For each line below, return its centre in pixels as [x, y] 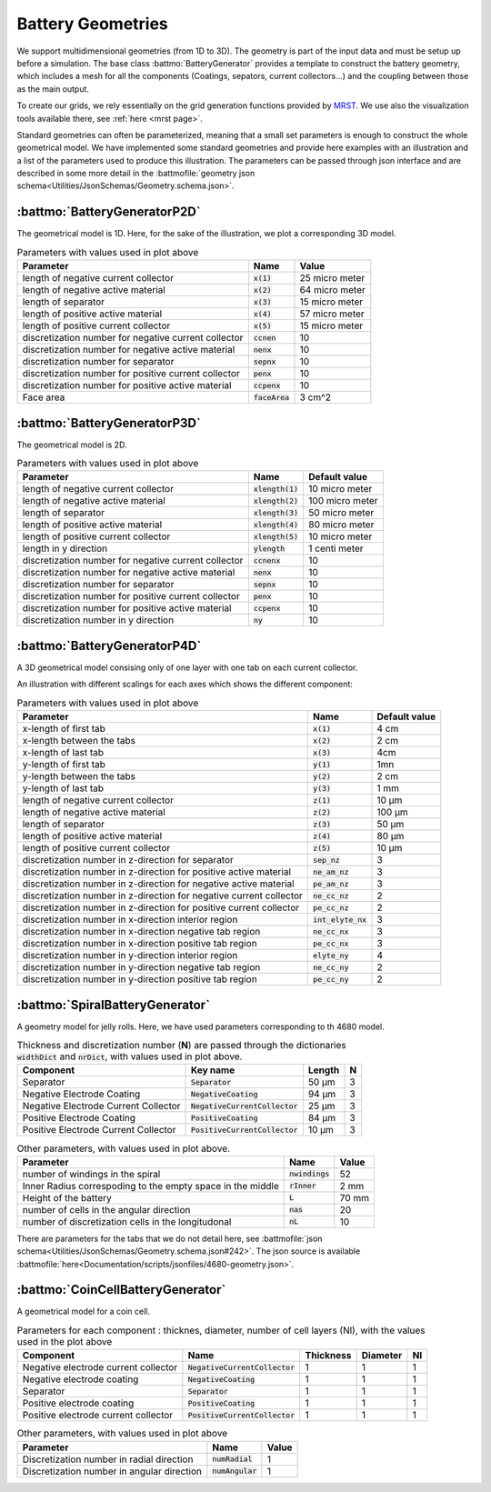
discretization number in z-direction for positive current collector [161, 907]
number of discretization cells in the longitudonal [127, 1221]
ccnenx [267, 561]
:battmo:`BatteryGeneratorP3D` [109, 423]
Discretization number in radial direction [108, 1459]
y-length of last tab [63, 788]
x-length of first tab [64, 729]
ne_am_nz [331, 871]
